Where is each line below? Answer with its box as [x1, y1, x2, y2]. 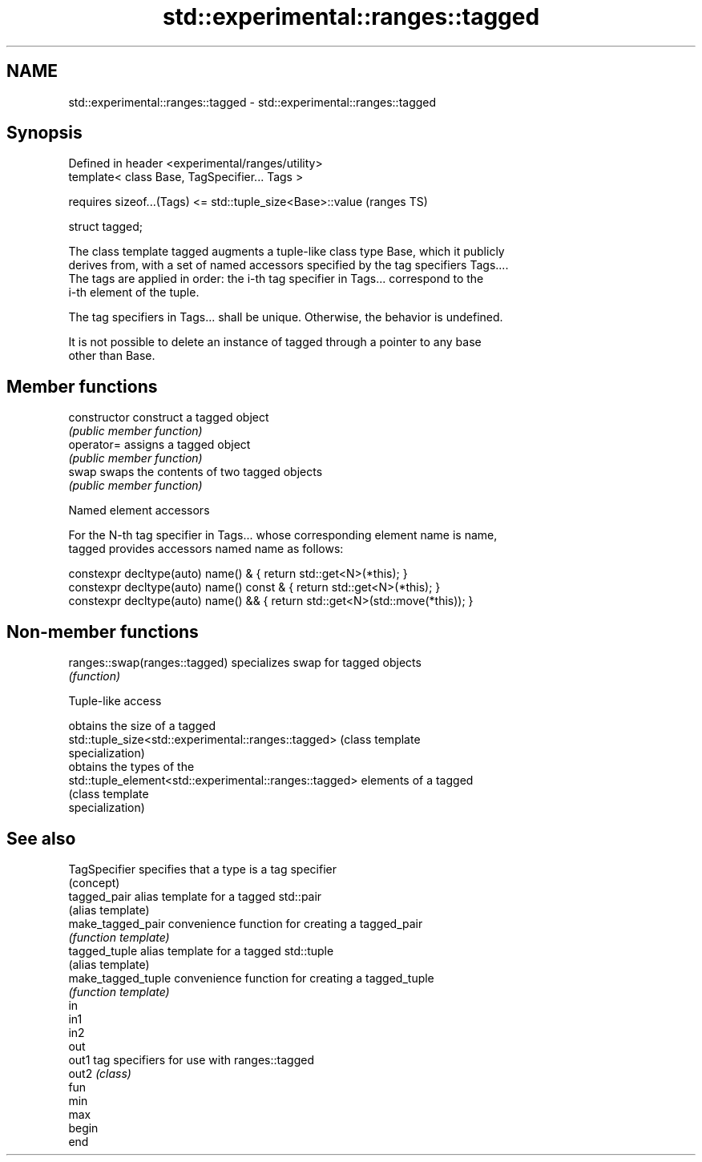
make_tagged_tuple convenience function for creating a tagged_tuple [68, 970, 434, 985]
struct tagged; [68, 220, 143, 234]
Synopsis [6, 123, 83, 143]
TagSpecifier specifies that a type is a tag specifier [68, 861, 337, 876]
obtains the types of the [68, 760, 195, 774]
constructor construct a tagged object [68, 410, 269, 425]
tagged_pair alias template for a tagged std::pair [68, 889, 322, 903]
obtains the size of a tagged [68, 719, 216, 733]
